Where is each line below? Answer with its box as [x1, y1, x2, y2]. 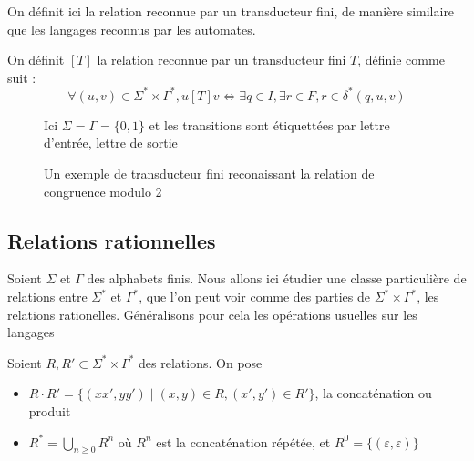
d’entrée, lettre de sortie [44, 133, 178, 152]
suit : [7, 67, 36, 87]
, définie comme [357, 50, 445, 69]
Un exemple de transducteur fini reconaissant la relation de [44, 164, 375, 183]
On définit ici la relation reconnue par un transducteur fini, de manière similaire [7, 2, 455, 20]
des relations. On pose [139, 353, 263, 372]
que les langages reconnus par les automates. [7, 19, 256, 38]
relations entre [7, 287, 88, 306]
